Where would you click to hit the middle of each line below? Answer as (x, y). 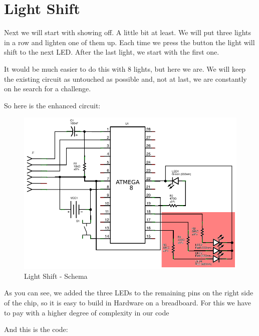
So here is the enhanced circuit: (52, 105)
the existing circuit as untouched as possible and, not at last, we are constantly (125, 78)
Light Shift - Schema (56, 276)
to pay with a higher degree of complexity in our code (87, 312)
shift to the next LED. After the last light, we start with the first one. (112, 52)
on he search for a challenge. (48, 89)
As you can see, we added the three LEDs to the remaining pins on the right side (129, 293)
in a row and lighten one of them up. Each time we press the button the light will (129, 42)
